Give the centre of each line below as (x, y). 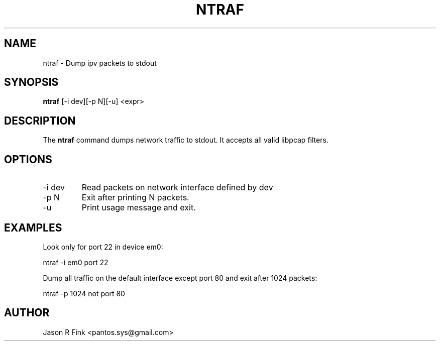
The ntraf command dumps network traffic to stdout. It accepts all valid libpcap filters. (186, 140)
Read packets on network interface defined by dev (177, 188)
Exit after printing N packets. (135, 198)
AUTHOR (27, 313)
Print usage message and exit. (139, 208)
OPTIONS (28, 159)
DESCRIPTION (40, 121)
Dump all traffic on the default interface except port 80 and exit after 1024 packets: (180, 278)
